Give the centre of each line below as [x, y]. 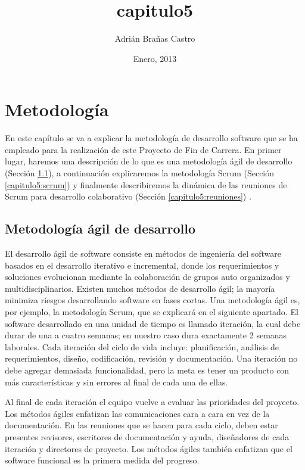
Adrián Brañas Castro [155, 38]
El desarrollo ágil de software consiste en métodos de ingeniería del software [143, 253]
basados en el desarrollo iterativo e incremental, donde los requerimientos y [142, 265]
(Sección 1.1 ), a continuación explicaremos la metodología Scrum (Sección [140, 173]
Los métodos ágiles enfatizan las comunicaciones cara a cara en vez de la [137, 413]
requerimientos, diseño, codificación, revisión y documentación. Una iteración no [151, 358]
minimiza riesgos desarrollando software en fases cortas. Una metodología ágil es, [152, 300]
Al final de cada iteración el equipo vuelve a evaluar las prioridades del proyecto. [152, 402]
